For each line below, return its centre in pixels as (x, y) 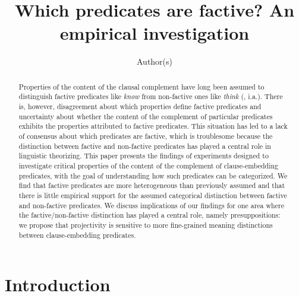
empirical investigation (155, 33)
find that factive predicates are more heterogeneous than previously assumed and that (152, 185)
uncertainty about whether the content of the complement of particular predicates (146, 116)
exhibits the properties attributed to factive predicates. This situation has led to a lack (153, 126)
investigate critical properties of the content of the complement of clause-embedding (149, 165)
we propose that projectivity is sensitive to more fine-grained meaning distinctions (146, 225)
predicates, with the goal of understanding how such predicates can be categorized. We (153, 175)
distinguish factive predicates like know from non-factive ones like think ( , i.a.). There (151, 96)
